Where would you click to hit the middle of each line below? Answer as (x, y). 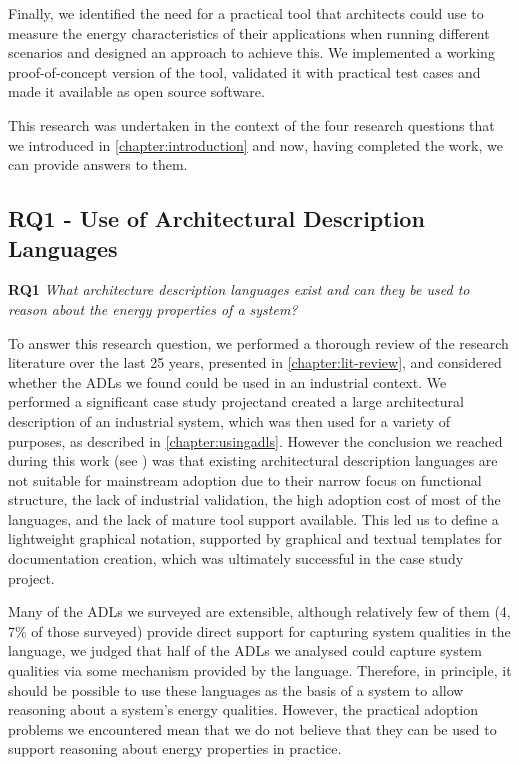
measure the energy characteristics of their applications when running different (249, 32)
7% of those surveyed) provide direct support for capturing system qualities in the (259, 630)
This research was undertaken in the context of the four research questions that (251, 124)
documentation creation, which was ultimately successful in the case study (236, 558)
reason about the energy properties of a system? (153, 308)
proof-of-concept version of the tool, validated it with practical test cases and (244, 71)
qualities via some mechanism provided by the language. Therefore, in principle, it (260, 670)
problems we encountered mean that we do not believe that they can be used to (252, 728)
